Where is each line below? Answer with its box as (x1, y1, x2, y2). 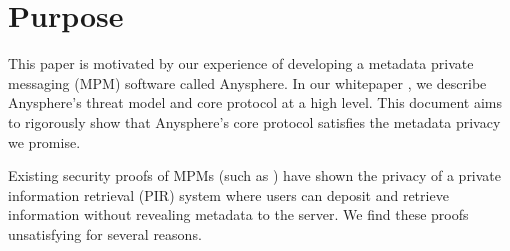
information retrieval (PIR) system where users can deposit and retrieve (8, 184, 449, 205)
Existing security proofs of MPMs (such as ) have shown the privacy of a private (8, 165, 502, 186)
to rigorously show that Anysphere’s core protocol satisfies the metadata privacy (8, 111, 501, 132)
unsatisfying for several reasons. (8, 223, 202, 244)
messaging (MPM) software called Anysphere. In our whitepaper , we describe (8, 72, 487, 93)
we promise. (8, 131, 81, 152)
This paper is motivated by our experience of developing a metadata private (8, 53, 474, 74)
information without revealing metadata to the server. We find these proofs (8, 204, 469, 225)
